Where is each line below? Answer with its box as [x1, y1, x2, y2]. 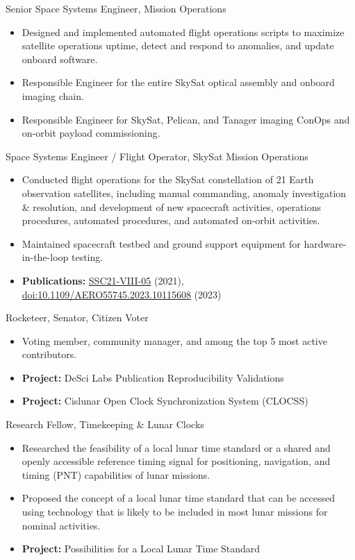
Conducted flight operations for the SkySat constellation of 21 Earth [22, 172, 314, 187]
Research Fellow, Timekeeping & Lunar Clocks [6, 417, 204, 432]
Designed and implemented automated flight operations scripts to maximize [22, 24, 345, 39]
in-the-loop [22, 250, 69, 264]
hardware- [304, 236, 347, 251]
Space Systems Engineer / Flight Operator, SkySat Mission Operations [6, 149, 308, 163]
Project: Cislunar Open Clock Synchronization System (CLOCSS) [22, 393, 308, 408]
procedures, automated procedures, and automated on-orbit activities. [22, 213, 320, 228]
